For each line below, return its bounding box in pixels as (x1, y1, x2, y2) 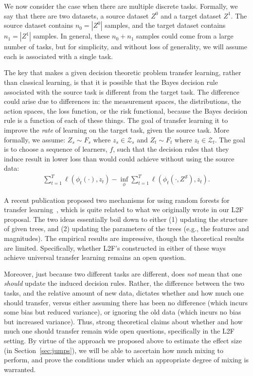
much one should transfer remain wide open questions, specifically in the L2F (4, 326, 235, 336)
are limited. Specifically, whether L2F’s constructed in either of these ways (4, 242, 226, 253)
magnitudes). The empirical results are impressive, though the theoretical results (4, 233, 244, 243)
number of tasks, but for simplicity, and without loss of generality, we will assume (4, 41, 247, 52)
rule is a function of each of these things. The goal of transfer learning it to (4, 115, 228, 125)
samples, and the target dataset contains (105, 20, 226, 30)
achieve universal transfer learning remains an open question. (4, 252, 186, 262)
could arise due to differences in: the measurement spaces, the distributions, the (4, 96, 241, 106)
